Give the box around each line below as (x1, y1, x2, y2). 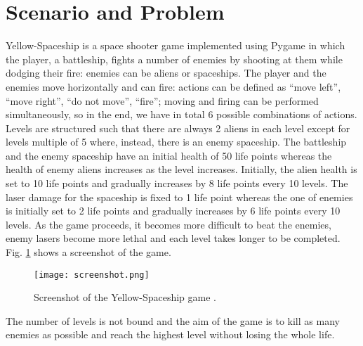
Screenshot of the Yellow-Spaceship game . (34, 290, 216, 305)
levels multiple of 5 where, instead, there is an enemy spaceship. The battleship (6, 134, 347, 149)
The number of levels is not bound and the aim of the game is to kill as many (6, 313, 340, 328)
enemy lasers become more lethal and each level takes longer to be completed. (6, 231, 341, 245)
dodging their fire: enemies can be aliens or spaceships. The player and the (6, 65, 326, 80)
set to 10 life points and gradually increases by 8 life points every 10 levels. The (6, 176, 348, 191)
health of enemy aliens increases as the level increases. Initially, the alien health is (6, 162, 357, 177)
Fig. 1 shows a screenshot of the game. (6, 245, 171, 259)
